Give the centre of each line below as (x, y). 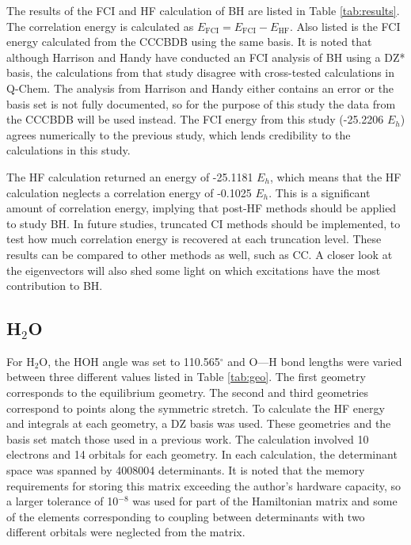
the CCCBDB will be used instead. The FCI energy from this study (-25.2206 (195, 119)
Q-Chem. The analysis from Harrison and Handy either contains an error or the (200, 88)
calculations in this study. (68, 150)
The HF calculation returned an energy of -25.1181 (130, 176)
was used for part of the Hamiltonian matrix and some (265, 501)
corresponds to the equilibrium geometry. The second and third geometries (188, 393)
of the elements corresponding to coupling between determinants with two (186, 516)
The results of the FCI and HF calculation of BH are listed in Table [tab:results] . (203, 10)
